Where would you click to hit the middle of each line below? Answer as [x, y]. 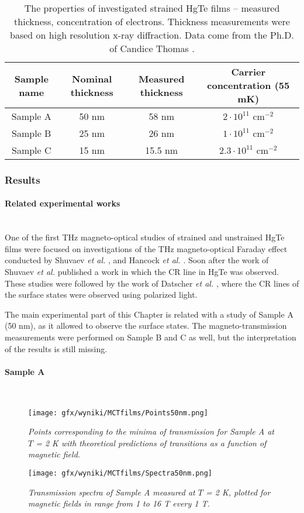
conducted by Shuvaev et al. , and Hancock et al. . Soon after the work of [137, 260]
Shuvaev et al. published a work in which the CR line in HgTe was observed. [142, 272]
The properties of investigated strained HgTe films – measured [152, 8]
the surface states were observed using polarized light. [101, 295]
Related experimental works [63, 203]
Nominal [92, 78]
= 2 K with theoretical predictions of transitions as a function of [151, 443]
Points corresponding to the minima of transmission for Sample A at [151, 431]
